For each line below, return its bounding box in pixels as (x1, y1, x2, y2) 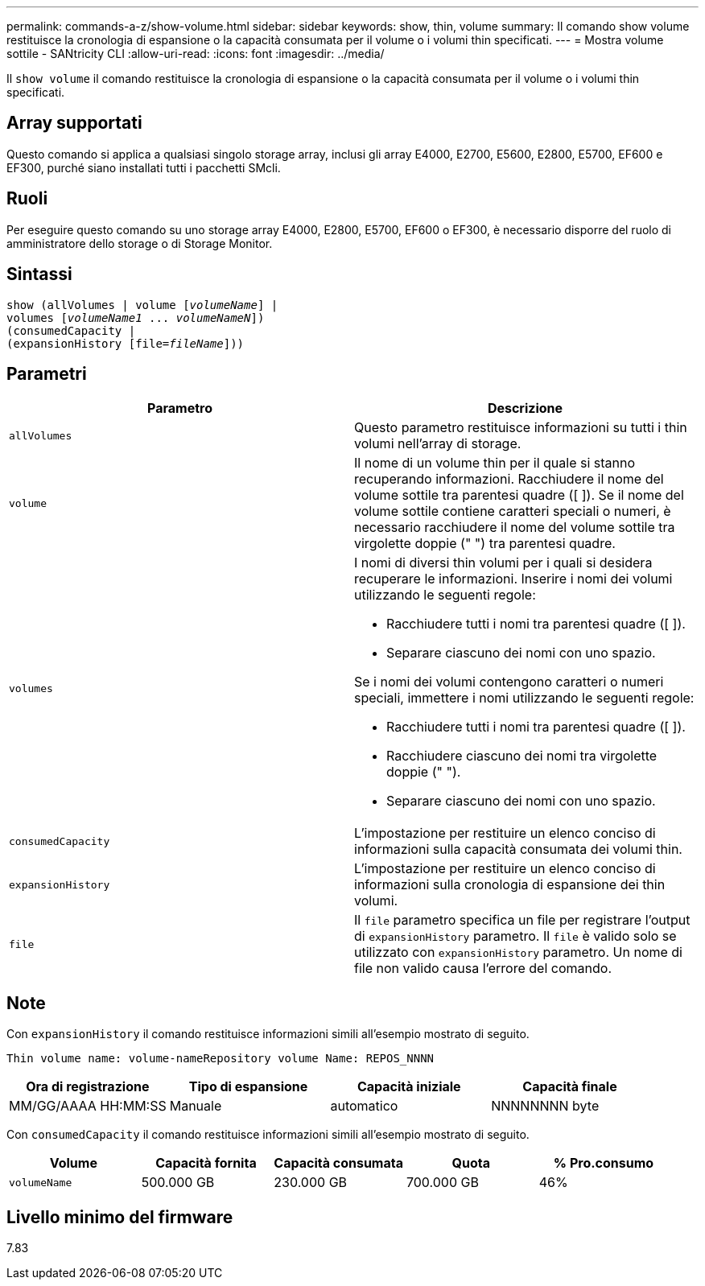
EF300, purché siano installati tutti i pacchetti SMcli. (6, 160, 281, 175)
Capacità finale (522, 1078, 617, 1095)
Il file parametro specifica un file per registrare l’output (354, 912, 691, 929)
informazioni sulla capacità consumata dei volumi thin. (354, 841, 682, 858)
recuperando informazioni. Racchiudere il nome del (354, 471, 664, 488)
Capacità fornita (155, 1155, 257, 1172)
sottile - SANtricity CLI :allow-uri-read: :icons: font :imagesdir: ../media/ (6, 47, 385, 60)
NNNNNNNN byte (491, 1098, 600, 1115)
